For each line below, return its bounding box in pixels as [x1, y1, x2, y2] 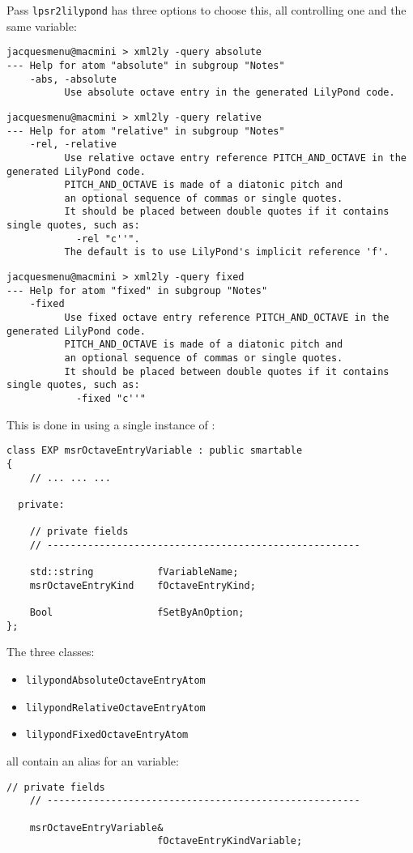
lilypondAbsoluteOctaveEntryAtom [25, 675, 206, 687]
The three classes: [6, 643, 95, 660]
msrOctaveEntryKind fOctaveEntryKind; [29, 579, 256, 591]
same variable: [6, 17, 77, 34]
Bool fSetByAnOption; [29, 607, 245, 619]
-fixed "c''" [75, 393, 146, 404]
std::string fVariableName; [29, 566, 239, 578]
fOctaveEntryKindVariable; [157, 835, 303, 847]
